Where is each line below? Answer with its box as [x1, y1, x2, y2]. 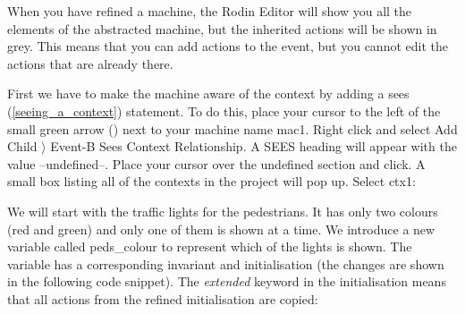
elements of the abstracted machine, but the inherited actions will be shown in [7, 19, 437, 38]
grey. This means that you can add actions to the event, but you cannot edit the [7, 37, 448, 55]
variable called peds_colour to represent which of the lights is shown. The [7, 237, 412, 256]
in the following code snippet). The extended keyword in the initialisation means [7, 272, 446, 291]
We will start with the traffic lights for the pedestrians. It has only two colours [7, 201, 438, 220]
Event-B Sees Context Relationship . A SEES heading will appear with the [50, 137, 457, 156]
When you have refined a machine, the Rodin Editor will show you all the [7, 2, 412, 20]
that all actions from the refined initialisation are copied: [7, 289, 318, 308]
